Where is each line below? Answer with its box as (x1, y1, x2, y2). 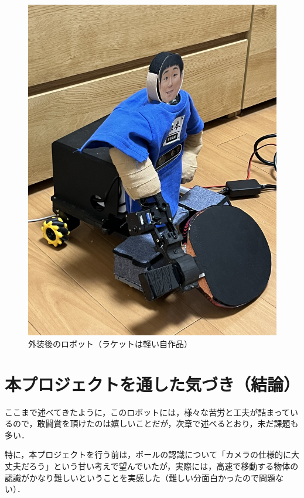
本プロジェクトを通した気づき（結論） (5, 372, 300, 396)
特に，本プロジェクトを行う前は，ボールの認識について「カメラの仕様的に (5, 448, 291, 461)
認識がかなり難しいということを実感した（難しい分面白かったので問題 (5, 471, 275, 483)
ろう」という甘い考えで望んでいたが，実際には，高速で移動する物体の (29, 460, 299, 472)
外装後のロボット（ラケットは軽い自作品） (28, 337, 192, 349)
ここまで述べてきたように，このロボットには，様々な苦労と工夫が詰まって (5, 406, 291, 418)
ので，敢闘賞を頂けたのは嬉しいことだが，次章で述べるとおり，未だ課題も (12, 417, 299, 430)
